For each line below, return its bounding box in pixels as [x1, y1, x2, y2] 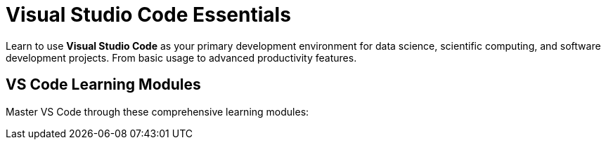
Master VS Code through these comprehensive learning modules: [6, 105, 309, 118]
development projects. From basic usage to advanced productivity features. [6, 51, 357, 64]
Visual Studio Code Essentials [6, 3, 291, 27]
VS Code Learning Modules [6, 76, 201, 94]
